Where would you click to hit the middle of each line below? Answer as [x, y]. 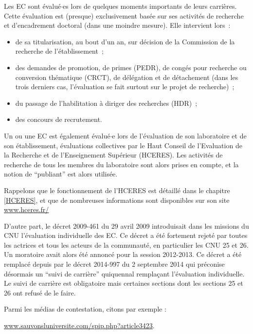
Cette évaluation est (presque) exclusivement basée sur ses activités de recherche [124, 15]
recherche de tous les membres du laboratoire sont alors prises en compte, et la [121, 164]
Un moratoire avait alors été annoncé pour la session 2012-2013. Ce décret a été [123, 254]
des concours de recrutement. [59, 119]
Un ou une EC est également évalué [57, 135]
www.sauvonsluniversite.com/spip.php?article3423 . [79, 325]
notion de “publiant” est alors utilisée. [61, 174]
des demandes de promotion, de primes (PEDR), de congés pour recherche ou [131, 67]
